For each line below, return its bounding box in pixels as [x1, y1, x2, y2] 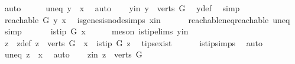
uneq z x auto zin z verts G [4, 48, 142, 60]
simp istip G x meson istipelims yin [4, 25, 189, 37]
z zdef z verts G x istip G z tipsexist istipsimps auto [4, 36, 262, 49]
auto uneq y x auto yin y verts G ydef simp [4, 2, 240, 14]
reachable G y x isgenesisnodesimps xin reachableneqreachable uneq [4, 13, 290, 25]
